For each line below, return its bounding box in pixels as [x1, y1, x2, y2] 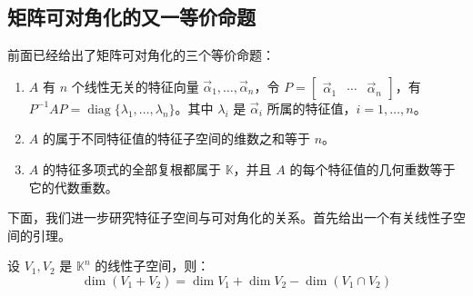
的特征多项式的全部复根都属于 [42, 159, 221, 178]
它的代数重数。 [28, 177, 118, 196]
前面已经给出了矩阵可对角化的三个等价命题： [7, 45, 275, 64]
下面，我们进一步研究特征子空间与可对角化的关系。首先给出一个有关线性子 [7, 208, 453, 227]
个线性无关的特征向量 [71, 76, 199, 95]
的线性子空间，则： [95, 256, 210, 275]
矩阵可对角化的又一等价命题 [7, 3, 256, 31]
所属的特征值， [267, 98, 357, 117]
